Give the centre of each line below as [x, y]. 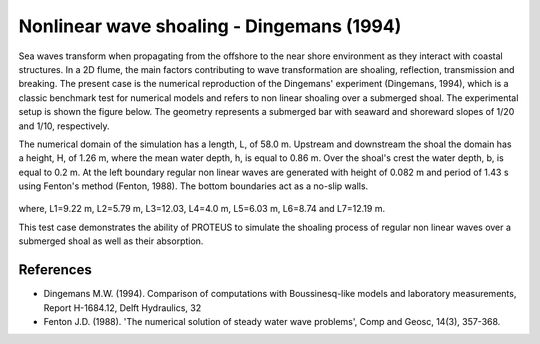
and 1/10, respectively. [64, 126]
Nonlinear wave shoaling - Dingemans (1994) [210, 26]
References [55, 270]
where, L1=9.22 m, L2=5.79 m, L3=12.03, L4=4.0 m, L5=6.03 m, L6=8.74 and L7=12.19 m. [201, 209]
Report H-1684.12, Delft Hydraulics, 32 [122, 307]
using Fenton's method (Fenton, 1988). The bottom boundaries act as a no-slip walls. [193, 186]
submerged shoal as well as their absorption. [111, 241]
